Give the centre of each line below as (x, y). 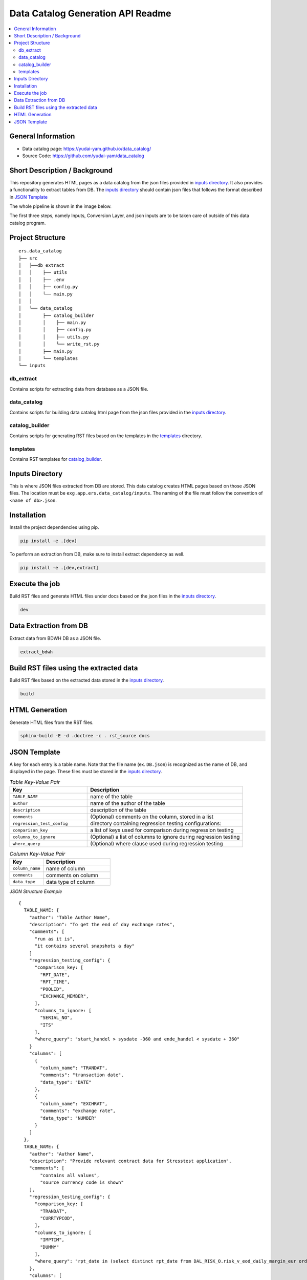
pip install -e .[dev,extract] (60, 568)
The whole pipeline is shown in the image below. (61, 206)
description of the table (118, 810)
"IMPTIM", (52, 1240)
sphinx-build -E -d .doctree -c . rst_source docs (85, 736)
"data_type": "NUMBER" (69, 1118)
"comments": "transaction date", (82, 1075)
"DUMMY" (50, 1247)
